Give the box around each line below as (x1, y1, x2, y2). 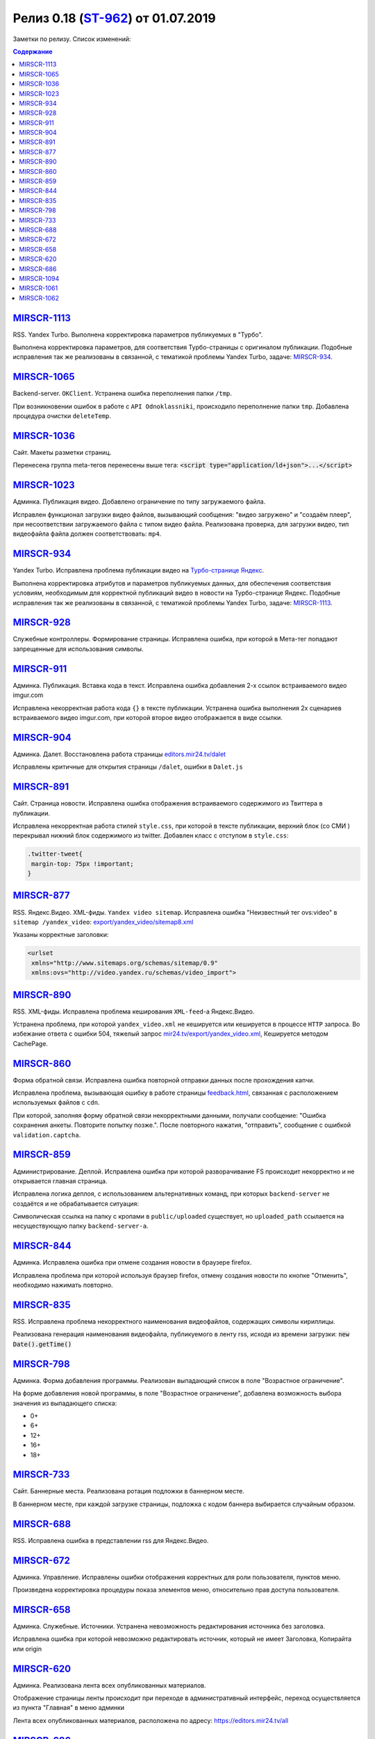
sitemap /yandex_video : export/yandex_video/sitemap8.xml (12, 917, 194, 926)
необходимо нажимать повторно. (12, 1281, 114, 1290)
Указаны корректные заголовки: (12, 931, 109, 939)
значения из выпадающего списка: (12, 1399, 117, 1407)
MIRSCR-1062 (19, 294, 59, 302)
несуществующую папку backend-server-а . (12, 1221, 149, 1231)
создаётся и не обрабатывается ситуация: (12, 1199, 139, 1208)
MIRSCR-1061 (19, 284, 58, 292)
